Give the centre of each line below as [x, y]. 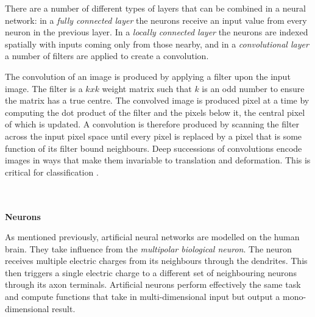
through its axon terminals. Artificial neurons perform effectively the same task [153, 284]
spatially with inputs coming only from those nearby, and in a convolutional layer [157, 44]
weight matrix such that [147, 88]
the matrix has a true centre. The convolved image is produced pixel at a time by [157, 100]
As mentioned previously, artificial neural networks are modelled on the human [152, 237]
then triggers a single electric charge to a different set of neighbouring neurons [151, 272]
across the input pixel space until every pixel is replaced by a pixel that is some [154, 136]
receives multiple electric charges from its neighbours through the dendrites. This [156, 261]
